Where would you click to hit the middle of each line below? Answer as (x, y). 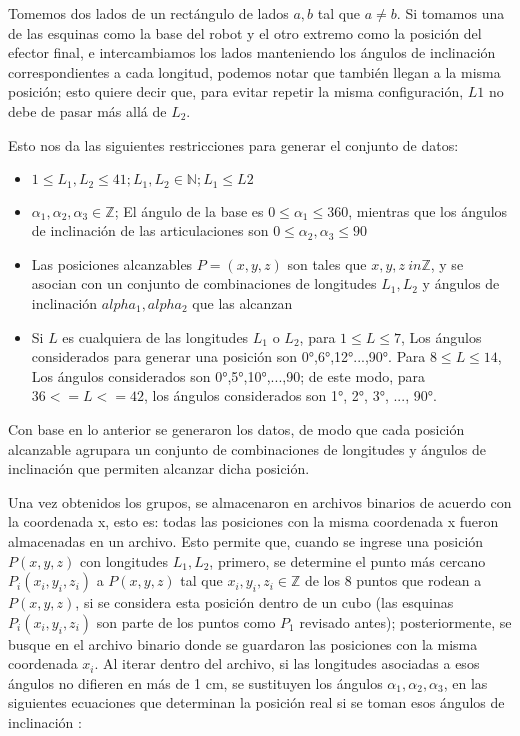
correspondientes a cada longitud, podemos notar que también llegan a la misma (254, 71)
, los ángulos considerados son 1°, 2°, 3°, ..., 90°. (290, 395)
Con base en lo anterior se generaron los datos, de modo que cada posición (236, 428)
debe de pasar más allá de (87, 110)
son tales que (327, 263)
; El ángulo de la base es (189, 210)
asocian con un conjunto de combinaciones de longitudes (204, 283)
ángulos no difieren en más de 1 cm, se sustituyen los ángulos (195, 682)
